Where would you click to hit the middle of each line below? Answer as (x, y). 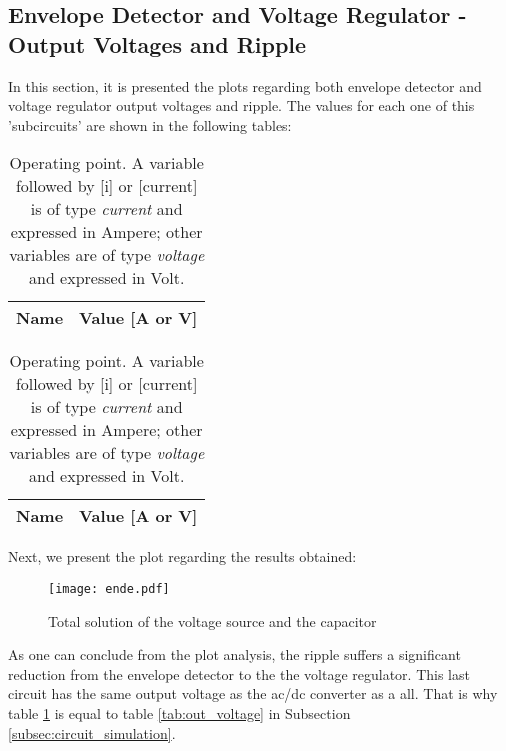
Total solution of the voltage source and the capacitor (212, 620)
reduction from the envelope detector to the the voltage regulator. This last (239, 673)
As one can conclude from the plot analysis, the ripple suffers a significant (234, 654)
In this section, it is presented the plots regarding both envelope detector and (245, 85)
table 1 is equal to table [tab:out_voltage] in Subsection (179, 713)
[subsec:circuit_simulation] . (92, 732)
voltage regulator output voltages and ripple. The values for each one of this (241, 105)
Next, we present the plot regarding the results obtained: (182, 556)
